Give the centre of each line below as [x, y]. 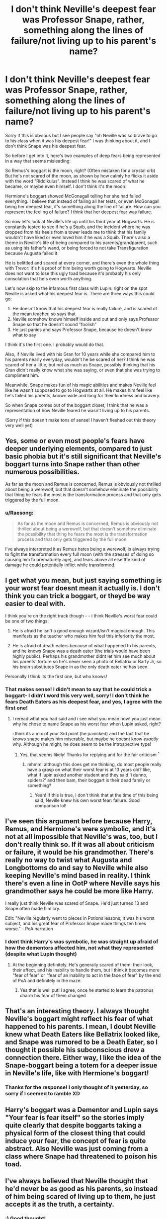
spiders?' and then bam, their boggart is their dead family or [89, 780]
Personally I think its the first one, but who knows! [56, 676]
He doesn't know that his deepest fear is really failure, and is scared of [85, 308]
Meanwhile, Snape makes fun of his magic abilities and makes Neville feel [81, 385]
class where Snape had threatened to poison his [81, 1156]
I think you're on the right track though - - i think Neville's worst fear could [81, 615]
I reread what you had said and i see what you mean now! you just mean [86, 719]
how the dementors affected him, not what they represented [80, 948]
